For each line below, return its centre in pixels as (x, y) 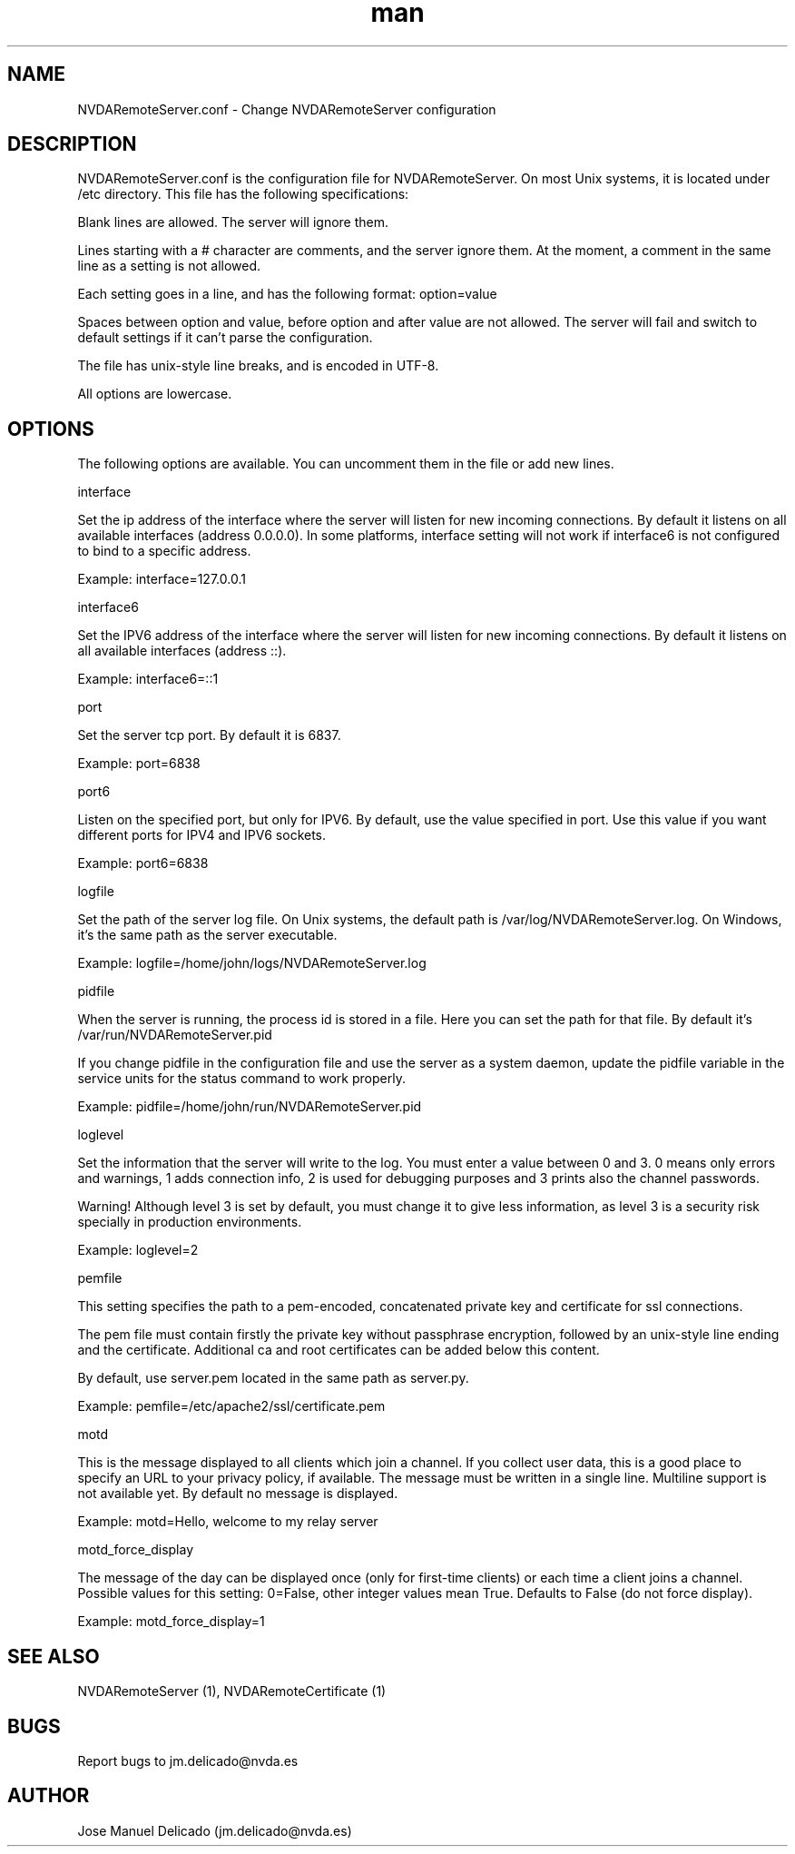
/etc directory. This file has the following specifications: (243, 194)
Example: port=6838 (139, 764)
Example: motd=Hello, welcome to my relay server (228, 1522)
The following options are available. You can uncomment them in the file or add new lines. (346, 464)
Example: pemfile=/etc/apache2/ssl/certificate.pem (231, 1406)
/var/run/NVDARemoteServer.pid (175, 1035)
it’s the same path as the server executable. (207, 935)
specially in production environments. (190, 1222)
